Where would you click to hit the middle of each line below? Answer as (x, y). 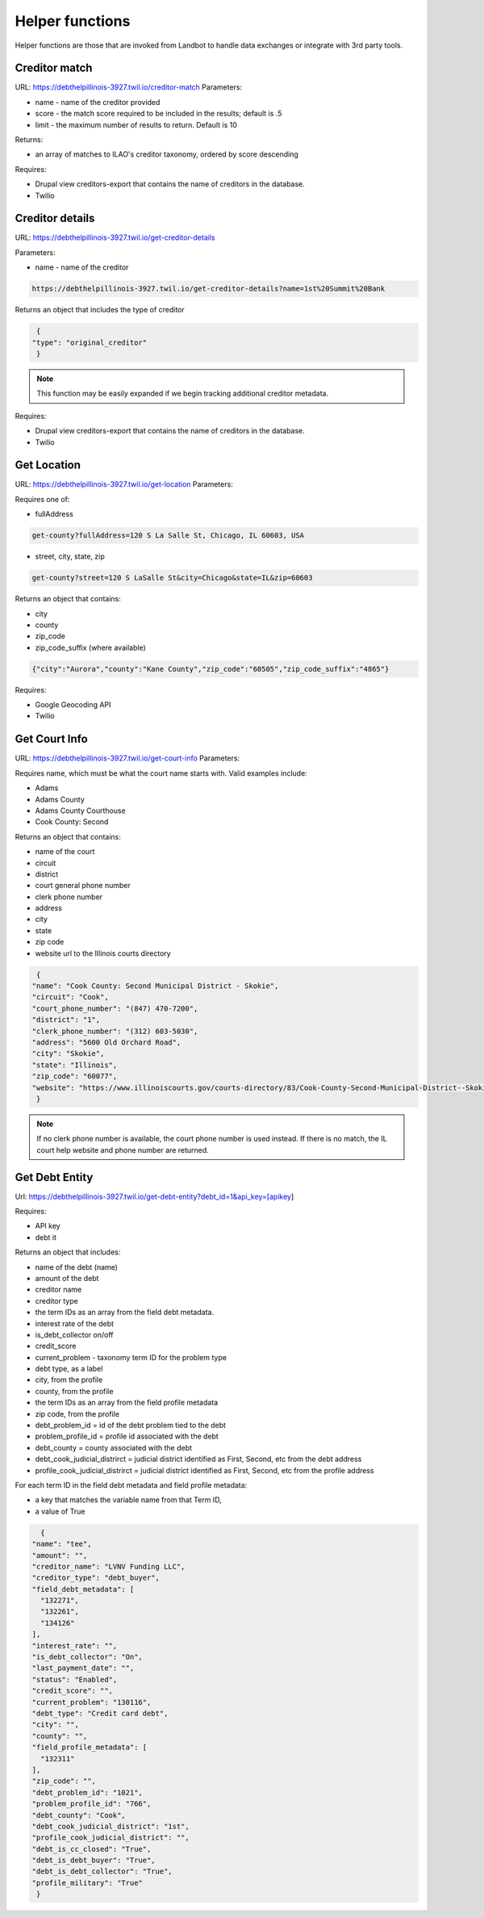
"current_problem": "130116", (92, 1702)
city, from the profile (69, 1380)
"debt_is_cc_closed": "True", (92, 1849)
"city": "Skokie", (68, 1054)
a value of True (60, 1511)
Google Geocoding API (73, 705)
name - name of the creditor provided (98, 102)
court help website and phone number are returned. (123, 1150)
